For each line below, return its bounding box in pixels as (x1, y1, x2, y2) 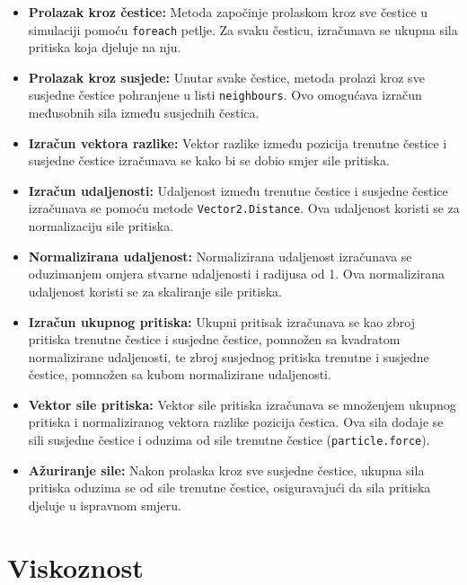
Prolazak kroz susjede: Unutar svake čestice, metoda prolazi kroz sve (28, 67, 425, 86)
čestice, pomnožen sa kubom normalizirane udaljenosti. (28, 365, 331, 384)
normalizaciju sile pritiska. (28, 217, 174, 235)
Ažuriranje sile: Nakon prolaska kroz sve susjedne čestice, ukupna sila (28, 460, 425, 479)
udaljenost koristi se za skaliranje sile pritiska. (28, 281, 282, 300)
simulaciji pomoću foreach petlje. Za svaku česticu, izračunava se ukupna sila (28, 20, 458, 39)
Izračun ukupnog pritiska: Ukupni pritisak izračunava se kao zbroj (28, 312, 415, 331)
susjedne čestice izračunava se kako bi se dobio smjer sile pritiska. (28, 151, 390, 170)
